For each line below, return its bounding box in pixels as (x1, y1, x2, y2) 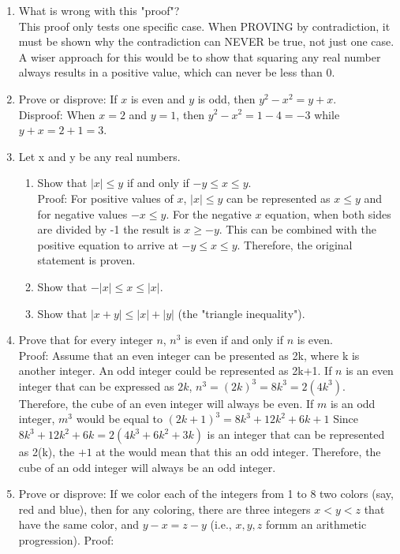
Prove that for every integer (18, 331, 153, 348)
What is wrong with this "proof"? (18, 2, 180, 18)
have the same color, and (18, 516, 139, 533)
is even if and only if (185, 331, 284, 348)
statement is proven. (37, 252, 136, 268)
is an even (346, 362, 394, 379)
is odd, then (197, 90, 256, 107)
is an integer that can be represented (207, 426, 385, 443)
